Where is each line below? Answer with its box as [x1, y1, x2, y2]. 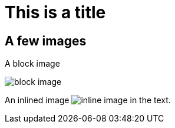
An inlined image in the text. [5, 95, 171, 106]
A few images [5, 33, 87, 48]
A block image [5, 58, 60, 69]
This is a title [5, 2, 106, 22]
